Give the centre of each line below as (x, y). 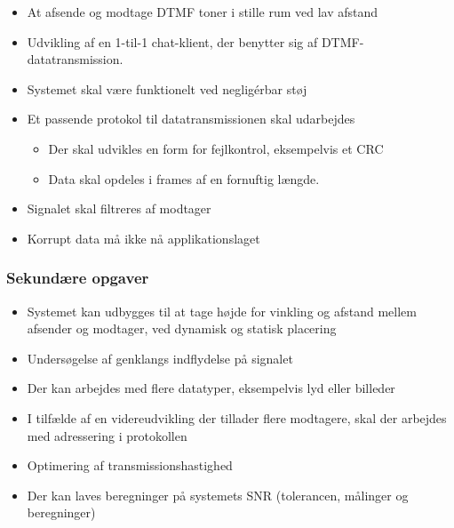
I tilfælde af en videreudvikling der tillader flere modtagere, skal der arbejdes (237, 417)
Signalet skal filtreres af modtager (119, 208)
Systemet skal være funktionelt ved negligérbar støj (167, 88)
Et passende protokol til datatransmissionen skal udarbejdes (191, 119)
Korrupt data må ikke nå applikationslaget (143, 238)
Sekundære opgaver (78, 278)
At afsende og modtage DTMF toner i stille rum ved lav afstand (203, 12)
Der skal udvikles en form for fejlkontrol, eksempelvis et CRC (216, 148)
